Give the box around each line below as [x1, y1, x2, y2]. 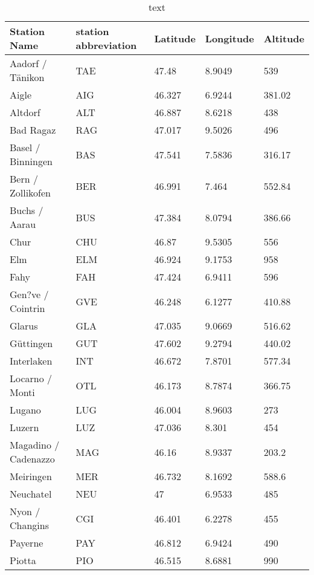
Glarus [10, 319, 38, 333]
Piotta [10, 553, 36, 567]
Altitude [263, 31, 304, 45]
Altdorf [10, 105, 40, 119]
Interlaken [10, 354, 53, 368]
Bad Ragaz [10, 123, 56, 137]
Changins [10, 518, 49, 532]
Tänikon [10, 70, 45, 84]
